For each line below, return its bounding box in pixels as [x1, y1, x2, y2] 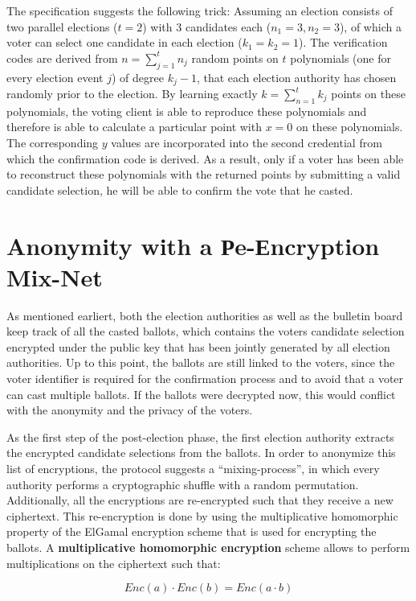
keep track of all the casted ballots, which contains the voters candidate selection [6, 323, 405, 340]
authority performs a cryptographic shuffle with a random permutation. [6, 475, 359, 492]
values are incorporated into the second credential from [111, 134, 382, 151]
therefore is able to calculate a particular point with [6, 118, 262, 135]
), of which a [339, 18, 402, 35]
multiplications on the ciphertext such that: [6, 554, 221, 571]
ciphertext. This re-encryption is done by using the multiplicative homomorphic [6, 507, 398, 524]
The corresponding [6, 134, 99, 151]
